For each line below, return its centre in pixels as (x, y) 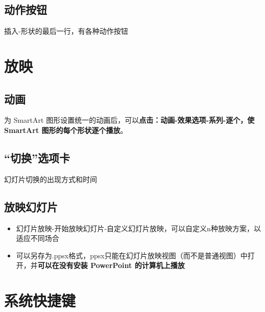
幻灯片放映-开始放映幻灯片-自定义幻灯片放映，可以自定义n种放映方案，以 (138, 228)
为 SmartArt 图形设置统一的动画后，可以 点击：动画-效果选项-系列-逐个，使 (129, 120)
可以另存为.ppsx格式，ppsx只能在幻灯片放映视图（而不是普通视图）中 (132, 255)
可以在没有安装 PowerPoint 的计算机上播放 (111, 265)
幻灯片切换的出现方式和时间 (51, 179)
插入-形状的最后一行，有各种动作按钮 (66, 31)
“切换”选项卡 (37, 157)
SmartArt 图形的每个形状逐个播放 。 (66, 130)
